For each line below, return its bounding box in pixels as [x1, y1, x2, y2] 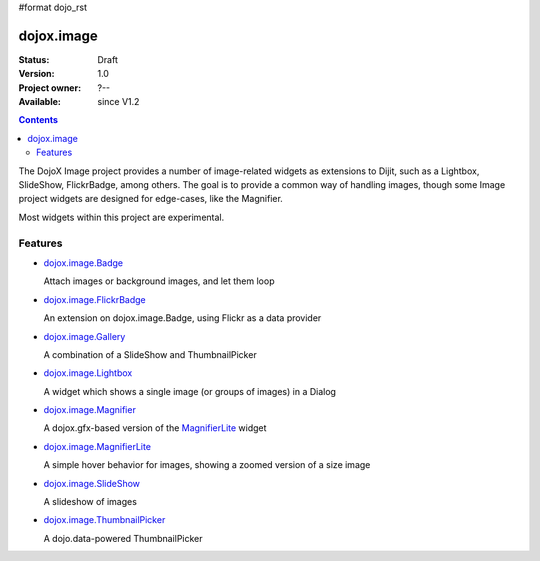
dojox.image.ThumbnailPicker [43, 514, 166, 526]
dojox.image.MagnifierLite [43, 440, 152, 452]
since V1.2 [97, 96, 140, 108]
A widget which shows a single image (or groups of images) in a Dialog [43, 385, 337, 397]
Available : [18, 96, 62, 108]
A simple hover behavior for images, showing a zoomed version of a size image [43, 459, 371, 471]
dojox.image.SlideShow [43, 477, 140, 489]
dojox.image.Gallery [43, 330, 126, 342]
